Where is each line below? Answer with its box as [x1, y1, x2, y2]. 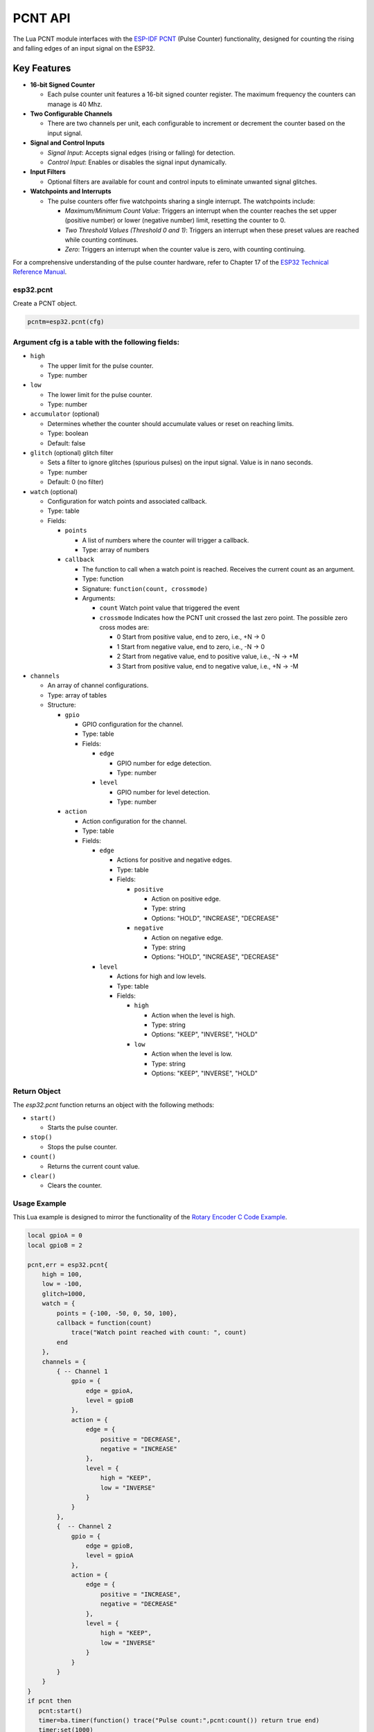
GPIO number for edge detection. [116, 759, 212, 767]
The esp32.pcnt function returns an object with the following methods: [12, 1101, 215, 1109]
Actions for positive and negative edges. [116, 856, 232, 864]
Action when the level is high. [151, 1011, 235, 1019]
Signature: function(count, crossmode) [82, 584, 208, 592]
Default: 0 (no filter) [47, 478, 104, 486]
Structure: [47, 700, 76, 709]
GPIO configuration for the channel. [82, 720, 184, 728]
